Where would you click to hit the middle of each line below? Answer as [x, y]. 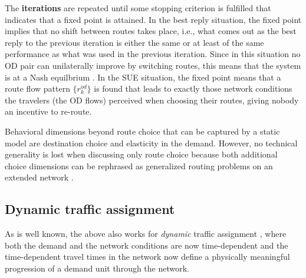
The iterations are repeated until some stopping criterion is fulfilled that [138, 8]
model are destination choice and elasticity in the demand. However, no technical [151, 143]
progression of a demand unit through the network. [97, 268]
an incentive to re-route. [48, 111]
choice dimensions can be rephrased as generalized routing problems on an [139, 165]
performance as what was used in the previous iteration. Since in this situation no [153, 54]
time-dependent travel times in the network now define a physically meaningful [147, 257]
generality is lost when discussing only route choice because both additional [141, 154]
